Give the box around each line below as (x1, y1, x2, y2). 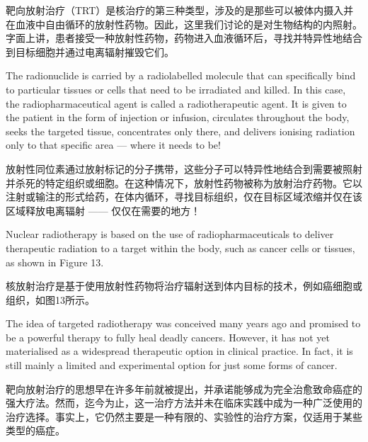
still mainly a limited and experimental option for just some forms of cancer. (6, 358, 338, 373)
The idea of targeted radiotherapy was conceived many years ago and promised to (6, 316, 361, 331)
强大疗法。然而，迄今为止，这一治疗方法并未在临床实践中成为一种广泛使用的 (6, 395, 362, 410)
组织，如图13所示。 (6, 292, 95, 307)
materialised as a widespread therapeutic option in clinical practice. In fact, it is (6, 344, 353, 358)
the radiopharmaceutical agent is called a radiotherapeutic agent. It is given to (6, 96, 347, 110)
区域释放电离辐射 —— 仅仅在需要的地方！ (6, 203, 201, 217)
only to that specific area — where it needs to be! (6, 137, 221, 152)
